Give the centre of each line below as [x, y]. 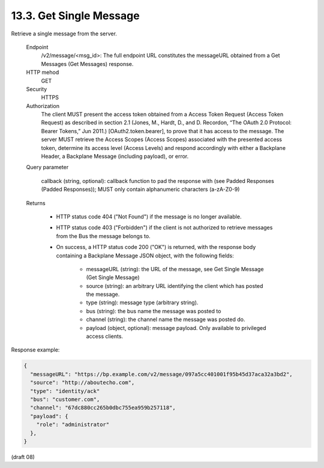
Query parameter [47, 167]
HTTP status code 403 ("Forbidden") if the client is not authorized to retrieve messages [164, 227]
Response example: [35, 350]
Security [37, 89]
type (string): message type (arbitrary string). [142, 302]
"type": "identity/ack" [65, 391]
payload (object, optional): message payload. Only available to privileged [176, 328]
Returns [36, 203]
